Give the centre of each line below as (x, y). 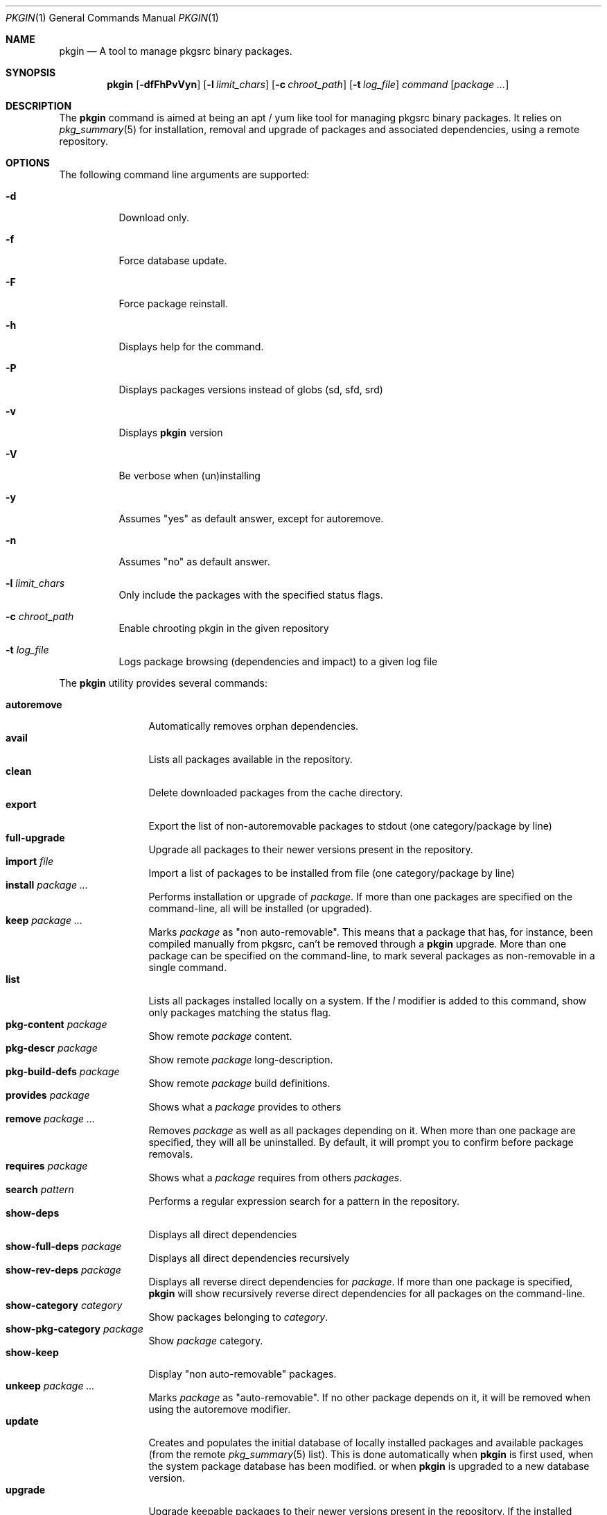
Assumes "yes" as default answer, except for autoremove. (251, 519)
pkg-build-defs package (63, 1071)
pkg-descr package (52, 1048)
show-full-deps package (64, 1246)
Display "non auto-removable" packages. (243, 1374)
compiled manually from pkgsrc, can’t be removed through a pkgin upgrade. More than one (358, 944)
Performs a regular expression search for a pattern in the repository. (304, 1201)
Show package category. (206, 1341)
